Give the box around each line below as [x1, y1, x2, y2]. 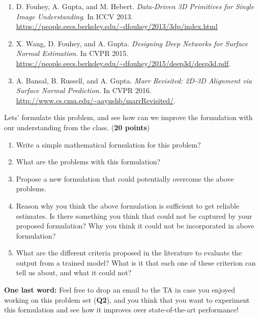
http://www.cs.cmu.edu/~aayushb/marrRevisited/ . [16, 95, 176, 105]
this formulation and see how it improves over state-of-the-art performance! [4, 304, 239, 315]
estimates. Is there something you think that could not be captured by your [16, 210, 252, 221]
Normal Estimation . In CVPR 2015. [16, 48, 129, 59]
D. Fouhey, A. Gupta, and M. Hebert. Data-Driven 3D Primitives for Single [16, 1, 254, 11]
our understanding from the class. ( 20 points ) [4, 122, 150, 132]
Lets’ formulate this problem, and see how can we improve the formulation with [4, 112, 253, 123]
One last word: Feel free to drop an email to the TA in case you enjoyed [4, 284, 236, 295]
